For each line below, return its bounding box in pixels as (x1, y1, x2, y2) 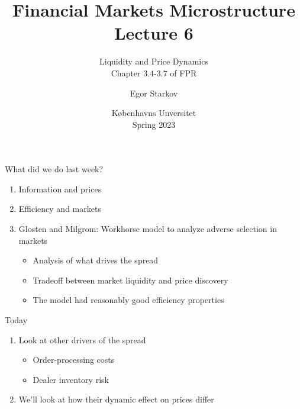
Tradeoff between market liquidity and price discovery (33, 273, 228, 286)
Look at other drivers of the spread (18, 333, 146, 346)
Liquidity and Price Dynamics (99, 55, 208, 67)
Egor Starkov (130, 86, 178, 99)
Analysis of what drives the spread (33, 254, 159, 266)
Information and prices (18, 182, 102, 195)
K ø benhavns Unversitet (111, 107, 196, 119)
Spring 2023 (132, 118, 176, 130)
